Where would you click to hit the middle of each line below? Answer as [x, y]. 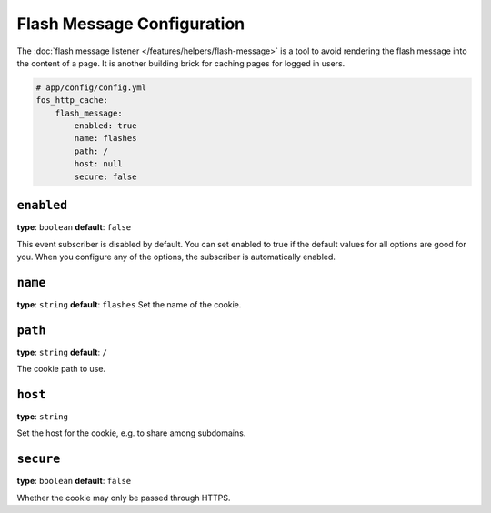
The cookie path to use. [61, 369]
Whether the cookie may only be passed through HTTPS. [124, 498]
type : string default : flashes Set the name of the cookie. [129, 304]
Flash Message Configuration [131, 24]
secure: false [105, 176]
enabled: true [105, 126]
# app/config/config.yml [91, 87]
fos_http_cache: [72, 101]
